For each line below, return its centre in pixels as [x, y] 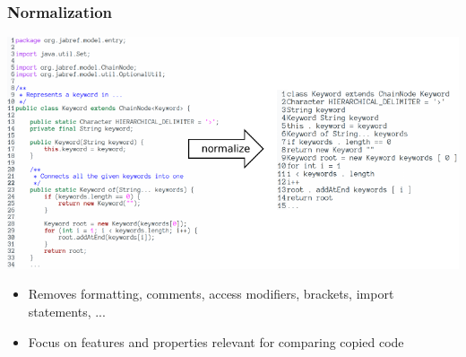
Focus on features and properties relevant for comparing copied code [216, 341]
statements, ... [67, 312]
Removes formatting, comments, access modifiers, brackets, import [211, 294]
